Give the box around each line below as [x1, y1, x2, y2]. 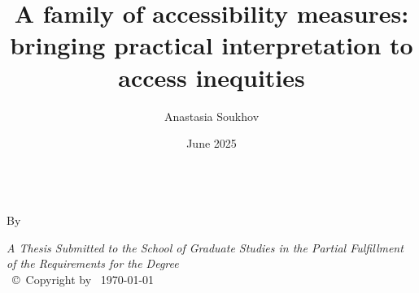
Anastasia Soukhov [164, 107, 260, 124]
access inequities [118, 60, 305, 93]
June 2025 [186, 135, 237, 152]
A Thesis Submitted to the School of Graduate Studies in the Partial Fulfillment [7, 239, 404, 256]
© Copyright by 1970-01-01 [11, 271, 155, 288]
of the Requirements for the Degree [7, 255, 179, 272]
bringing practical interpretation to [10, 28, 413, 62]
